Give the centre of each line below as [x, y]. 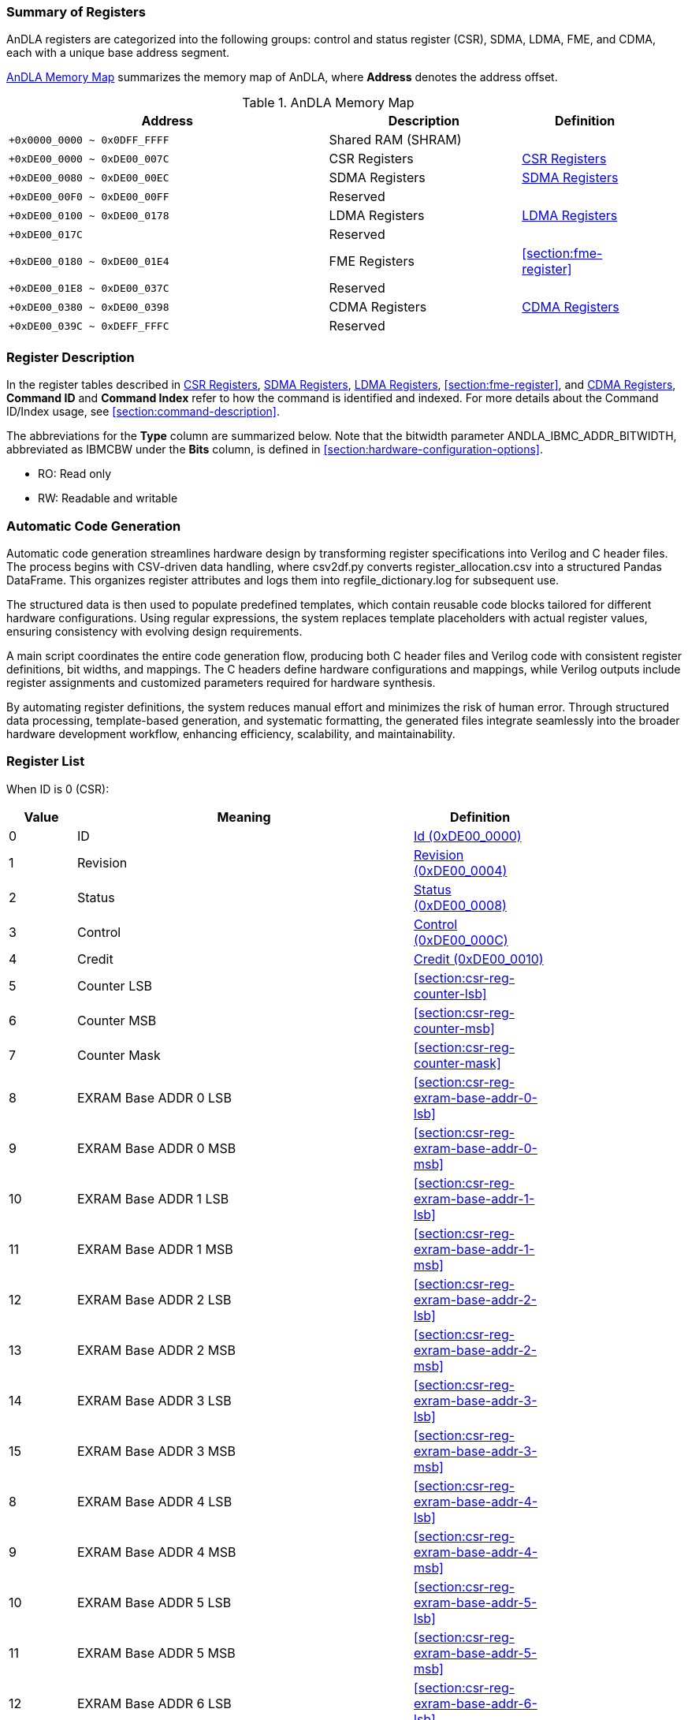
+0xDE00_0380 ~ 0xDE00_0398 [89, 307]
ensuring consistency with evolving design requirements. [154, 631]
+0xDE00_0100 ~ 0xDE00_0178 [89, 215]
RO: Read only [75, 474]
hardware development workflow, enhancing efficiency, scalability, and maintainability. [231, 733]
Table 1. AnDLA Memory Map [328, 103]
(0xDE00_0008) [460, 905]
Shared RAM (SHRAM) [395, 140]
